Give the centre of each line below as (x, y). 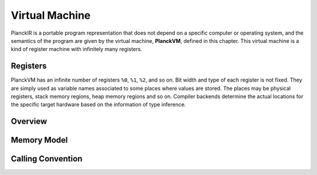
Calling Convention (47, 159)
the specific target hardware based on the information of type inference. (98, 105)
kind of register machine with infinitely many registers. (77, 49)
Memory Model (39, 140)
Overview (29, 121)
